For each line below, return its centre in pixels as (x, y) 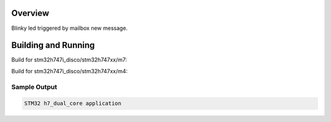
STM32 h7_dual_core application (73, 103)
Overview (30, 13)
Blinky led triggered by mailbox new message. (70, 28)
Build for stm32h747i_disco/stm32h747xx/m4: (70, 71)
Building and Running (53, 45)
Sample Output (34, 87)
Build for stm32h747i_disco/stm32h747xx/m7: (69, 60)
